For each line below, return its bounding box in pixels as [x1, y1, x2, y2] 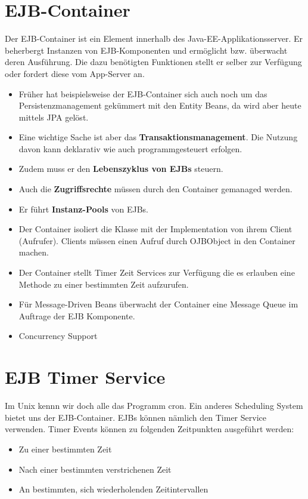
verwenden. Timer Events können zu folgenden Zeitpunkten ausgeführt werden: [5, 423, 294, 435]
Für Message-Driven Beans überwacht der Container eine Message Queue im [18, 298, 298, 310]
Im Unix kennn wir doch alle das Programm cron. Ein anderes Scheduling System [5, 399, 303, 412]
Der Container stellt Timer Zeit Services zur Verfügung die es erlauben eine [18, 266, 295, 279]
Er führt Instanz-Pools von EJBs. [18, 202, 148, 215]
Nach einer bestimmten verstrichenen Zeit [18, 463, 172, 475]
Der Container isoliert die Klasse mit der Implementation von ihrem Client [18, 223, 293, 235]
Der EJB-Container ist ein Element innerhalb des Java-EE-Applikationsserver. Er [5, 32, 303, 45]
